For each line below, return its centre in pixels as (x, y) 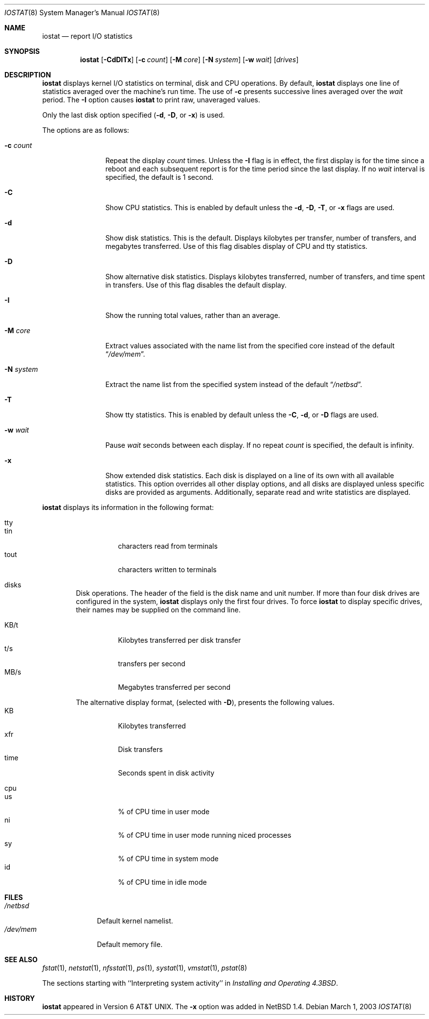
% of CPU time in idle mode (162, 882)
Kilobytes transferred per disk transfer (180, 640)
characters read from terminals (168, 546)
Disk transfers (140, 749)
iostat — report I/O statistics (87, 36)
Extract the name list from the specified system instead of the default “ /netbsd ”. (234, 384)
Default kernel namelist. (135, 921)
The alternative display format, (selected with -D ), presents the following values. (205, 702)
